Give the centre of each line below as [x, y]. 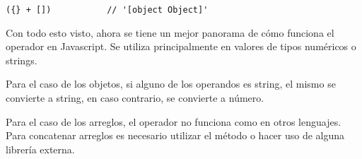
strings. [22, 60]
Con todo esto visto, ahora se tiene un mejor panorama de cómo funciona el [170, 32]
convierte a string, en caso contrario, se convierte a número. [135, 98]
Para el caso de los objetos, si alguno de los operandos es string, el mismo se [171, 84]
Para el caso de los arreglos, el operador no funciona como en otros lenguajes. [174, 121]
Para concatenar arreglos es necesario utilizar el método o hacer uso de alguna [175, 135]
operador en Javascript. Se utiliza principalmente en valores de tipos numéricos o [181, 46]
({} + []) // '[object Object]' [107, 10]
